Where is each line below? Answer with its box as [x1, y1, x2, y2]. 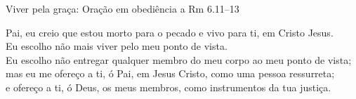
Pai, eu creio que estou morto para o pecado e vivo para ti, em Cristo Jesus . [6, 25, 334, 39]
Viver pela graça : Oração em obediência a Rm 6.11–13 [6, 1, 239, 15]
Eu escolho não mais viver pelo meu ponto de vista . [6, 39, 228, 53]
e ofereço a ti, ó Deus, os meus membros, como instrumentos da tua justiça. [6, 79, 331, 94]
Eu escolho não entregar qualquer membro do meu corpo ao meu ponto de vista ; [6, 52, 352, 67]
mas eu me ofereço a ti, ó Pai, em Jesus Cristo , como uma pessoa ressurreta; [6, 66, 335, 81]
